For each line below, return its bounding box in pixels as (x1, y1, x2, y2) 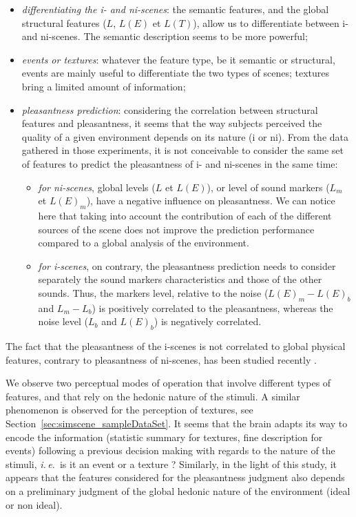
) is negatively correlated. (154, 314, 262, 329)
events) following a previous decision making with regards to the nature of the (6, 443, 335, 458)
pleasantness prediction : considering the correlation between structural (21, 102, 318, 117)
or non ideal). (6, 497, 63, 511)
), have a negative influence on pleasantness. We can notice (86, 193, 335, 208)
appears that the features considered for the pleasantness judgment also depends (6, 470, 345, 485)
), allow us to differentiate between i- (193, 15, 348, 30)
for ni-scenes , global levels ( (38, 179, 156, 194)
